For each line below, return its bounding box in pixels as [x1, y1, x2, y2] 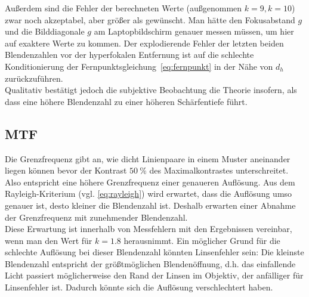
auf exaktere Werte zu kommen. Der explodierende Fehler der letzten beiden [5, 36, 284, 49]
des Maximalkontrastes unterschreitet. [149, 164, 289, 177]
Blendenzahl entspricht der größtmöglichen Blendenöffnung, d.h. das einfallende [5, 257, 296, 270]
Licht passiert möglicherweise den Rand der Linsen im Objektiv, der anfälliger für [5, 269, 304, 281]
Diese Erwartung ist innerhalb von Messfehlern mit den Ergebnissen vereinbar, [5, 222, 292, 235]
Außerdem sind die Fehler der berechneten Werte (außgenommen [5, 2, 242, 14]
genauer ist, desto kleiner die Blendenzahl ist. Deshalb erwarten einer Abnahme [5, 199, 296, 211]
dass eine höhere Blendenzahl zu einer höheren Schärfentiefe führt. [5, 95, 248, 107]
